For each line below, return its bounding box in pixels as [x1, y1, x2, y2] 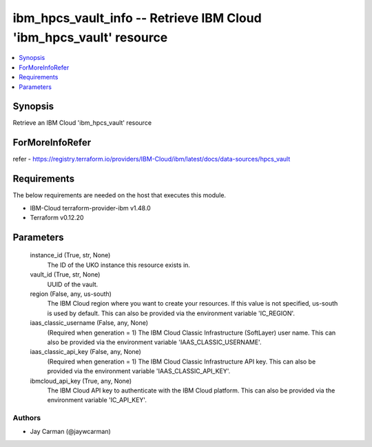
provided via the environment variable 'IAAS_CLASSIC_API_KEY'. [47, 367, 231, 375]
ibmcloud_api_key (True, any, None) [30, 377, 132, 385]
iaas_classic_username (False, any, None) [30, 319, 148, 327]
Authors [12, 413, 41, 423]
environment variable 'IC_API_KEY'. [47, 396, 147, 404]
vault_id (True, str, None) [30, 270, 101, 279]
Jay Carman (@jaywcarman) [30, 428, 112, 436]
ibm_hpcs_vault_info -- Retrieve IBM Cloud [12, 10, 262, 26]
